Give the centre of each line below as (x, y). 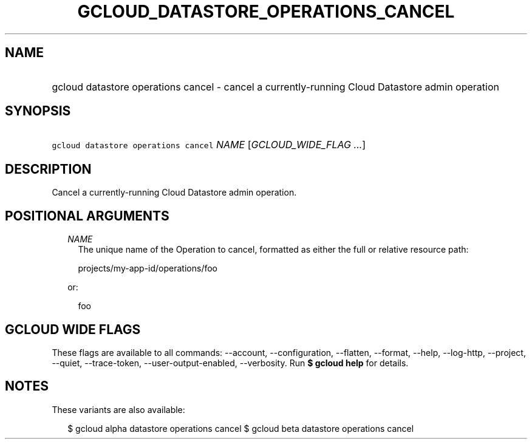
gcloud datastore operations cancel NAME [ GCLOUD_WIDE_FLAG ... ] (209, 145)
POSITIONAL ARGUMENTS (87, 216)
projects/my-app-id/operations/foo (148, 268)
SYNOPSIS (38, 111)
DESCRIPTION (48, 169)
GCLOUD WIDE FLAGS (73, 329)
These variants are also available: (118, 409)
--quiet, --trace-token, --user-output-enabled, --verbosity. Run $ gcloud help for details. (230, 363)
